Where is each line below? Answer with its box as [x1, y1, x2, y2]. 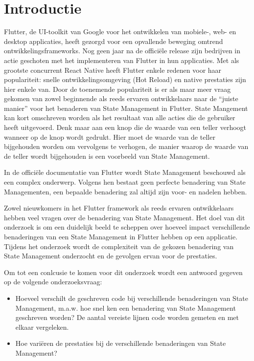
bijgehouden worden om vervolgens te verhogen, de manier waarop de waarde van [4, 141, 249, 151]
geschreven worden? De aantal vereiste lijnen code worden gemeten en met [15, 312, 239, 322]
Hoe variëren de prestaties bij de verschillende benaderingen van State [15, 338, 226, 348]
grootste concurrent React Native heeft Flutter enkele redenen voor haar [4, 64, 222, 75]
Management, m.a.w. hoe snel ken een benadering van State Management [15, 302, 236, 313]
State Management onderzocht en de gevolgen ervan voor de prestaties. [4, 251, 217, 261]
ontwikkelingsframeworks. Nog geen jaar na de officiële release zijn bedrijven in [4, 45, 241, 56]
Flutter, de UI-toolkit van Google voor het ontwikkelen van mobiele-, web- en [4, 26, 236, 37]
